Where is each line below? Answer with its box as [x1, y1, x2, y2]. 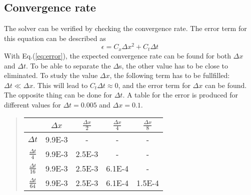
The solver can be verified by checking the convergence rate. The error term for [4, 23, 247, 33]
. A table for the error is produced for [122, 89, 238, 100]
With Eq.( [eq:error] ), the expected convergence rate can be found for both [4, 50, 231, 60]
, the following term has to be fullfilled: [109, 70, 230, 80]
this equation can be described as [4, 32, 106, 43]
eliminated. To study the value [4, 70, 98, 80]
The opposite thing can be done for [4, 89, 112, 100]
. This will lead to [33, 79, 88, 90]
